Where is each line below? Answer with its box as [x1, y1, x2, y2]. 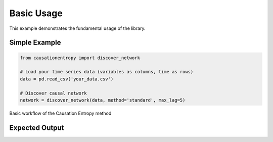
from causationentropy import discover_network [20, 55, 140, 61]
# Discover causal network [20, 90, 87, 96]
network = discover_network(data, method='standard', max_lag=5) [20, 97, 186, 103]
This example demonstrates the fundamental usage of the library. [9, 25, 146, 31]
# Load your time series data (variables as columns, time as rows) [20, 69, 194, 75]
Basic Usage [9, 8, 63, 19]
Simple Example [9, 38, 61, 47]
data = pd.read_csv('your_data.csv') [20, 76, 114, 82]
